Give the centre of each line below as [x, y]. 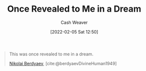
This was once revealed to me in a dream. [51, 54]
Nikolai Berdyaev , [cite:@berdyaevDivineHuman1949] [63, 63]
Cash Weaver [74, 22]
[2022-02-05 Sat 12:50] [74, 32]
